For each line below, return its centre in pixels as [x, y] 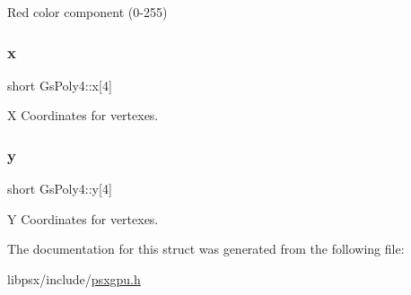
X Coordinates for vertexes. [83, 115]
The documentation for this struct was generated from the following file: [206, 249]
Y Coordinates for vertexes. [83, 218]
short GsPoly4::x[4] [60, 85]
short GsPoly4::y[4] [60, 189]
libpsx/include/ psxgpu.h [74, 279]
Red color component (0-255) [87, 12]
